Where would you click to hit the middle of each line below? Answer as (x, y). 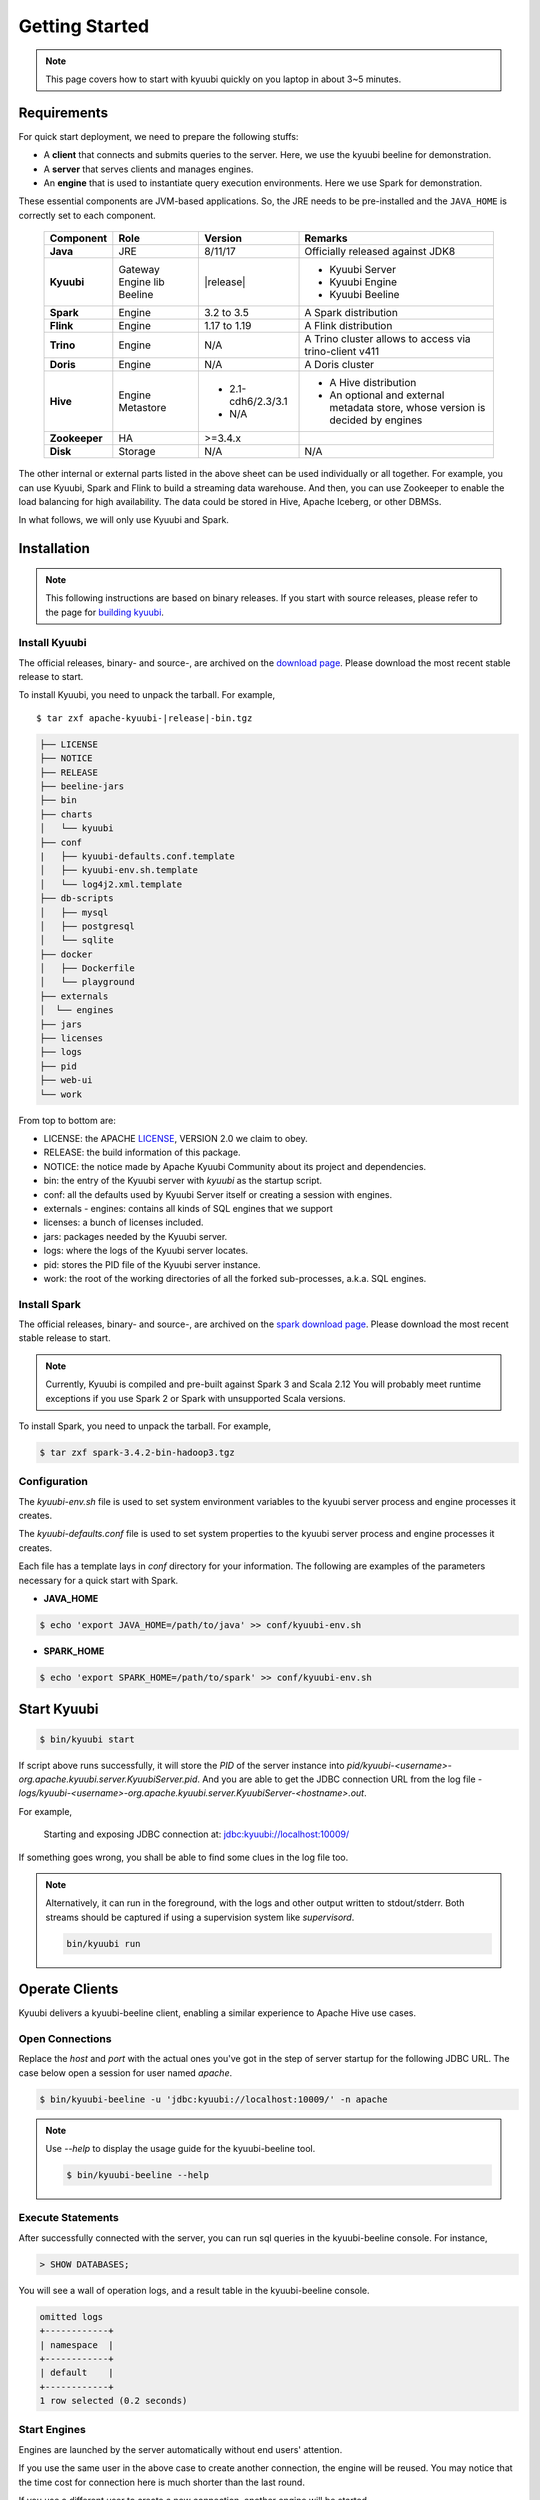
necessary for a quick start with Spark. (98, 1580)
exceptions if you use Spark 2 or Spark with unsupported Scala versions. (195, 1398)
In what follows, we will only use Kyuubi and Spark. (124, 520)
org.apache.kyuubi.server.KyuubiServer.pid (108, 1779)
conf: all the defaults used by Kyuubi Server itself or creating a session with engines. (218, 1194)
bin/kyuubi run (103, 1943)
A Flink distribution (348, 326)
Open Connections (65, 2038)
